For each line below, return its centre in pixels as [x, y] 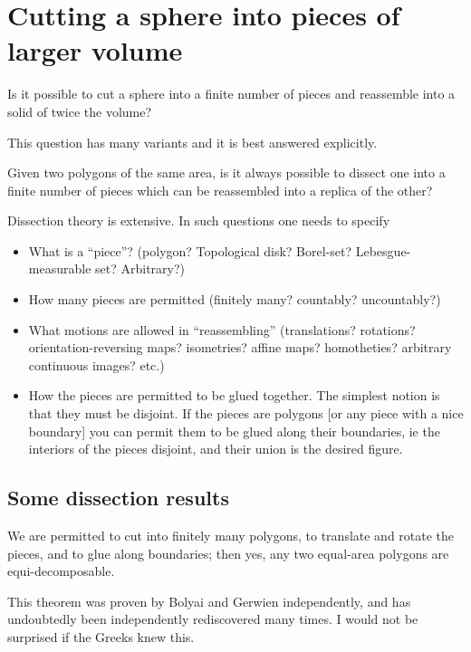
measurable [60, 268]
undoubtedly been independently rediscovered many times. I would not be [213, 619]
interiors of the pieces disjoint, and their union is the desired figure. [216, 449]
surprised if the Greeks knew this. [101, 636]
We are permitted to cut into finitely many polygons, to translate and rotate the [231, 536]
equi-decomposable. [61, 571]
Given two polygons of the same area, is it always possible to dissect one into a [226, 173]
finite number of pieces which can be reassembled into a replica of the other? [220, 190]
